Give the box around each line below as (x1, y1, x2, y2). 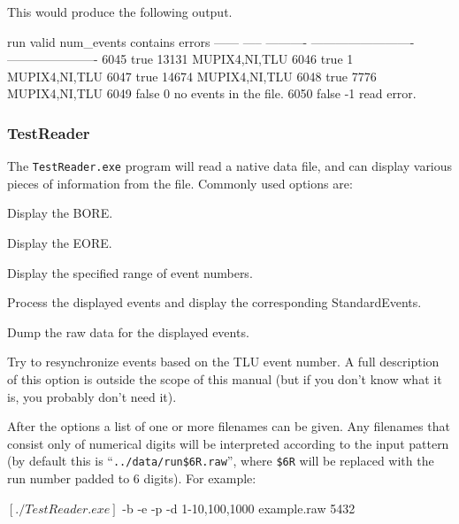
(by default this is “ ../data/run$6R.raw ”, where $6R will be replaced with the (7, 451, 434, 470)
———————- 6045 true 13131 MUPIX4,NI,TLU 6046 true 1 (7, 50, 354, 68)
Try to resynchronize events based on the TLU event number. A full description (7, 352, 440, 371)
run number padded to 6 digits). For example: (7, 469, 256, 488)
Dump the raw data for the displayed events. (7, 322, 249, 341)
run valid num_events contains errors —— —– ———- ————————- (7, 32, 415, 50)
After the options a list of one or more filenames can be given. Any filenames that (7, 417, 450, 435)
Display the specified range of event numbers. (7, 263, 253, 281)
